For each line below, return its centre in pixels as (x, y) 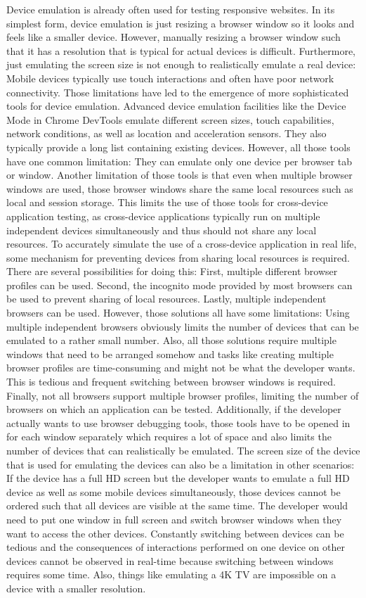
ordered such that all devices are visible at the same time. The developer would (177, 505)
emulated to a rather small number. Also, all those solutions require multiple (171, 340)
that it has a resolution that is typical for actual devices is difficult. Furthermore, (181, 50)
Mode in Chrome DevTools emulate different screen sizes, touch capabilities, (170, 119)
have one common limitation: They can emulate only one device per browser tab (179, 161)
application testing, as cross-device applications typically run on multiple (163, 216)
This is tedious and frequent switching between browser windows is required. (171, 382)
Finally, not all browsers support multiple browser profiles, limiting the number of (183, 395)
